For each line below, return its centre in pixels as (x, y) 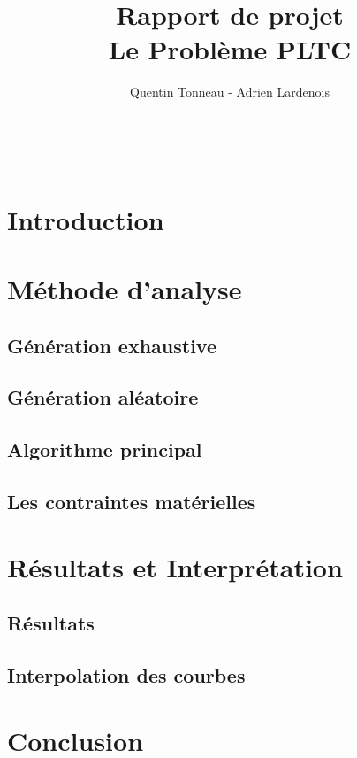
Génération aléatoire (103, 397)
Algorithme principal (105, 449)
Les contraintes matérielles (132, 501)
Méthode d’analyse (125, 289)
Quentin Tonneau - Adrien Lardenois (230, 92)
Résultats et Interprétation (175, 566)
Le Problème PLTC (230, 49)
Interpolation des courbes (126, 674)
